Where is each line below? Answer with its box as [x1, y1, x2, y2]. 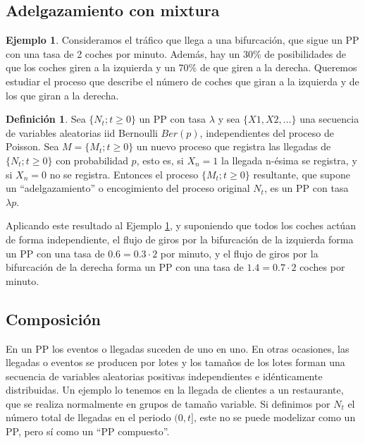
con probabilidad [56, 152, 128, 167]
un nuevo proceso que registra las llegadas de [136, 139, 331, 154]
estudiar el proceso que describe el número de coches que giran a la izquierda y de [6, 73, 359, 88]
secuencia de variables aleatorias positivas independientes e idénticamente [6, 368, 323, 383]
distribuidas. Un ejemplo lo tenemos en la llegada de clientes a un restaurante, [6, 382, 344, 397]
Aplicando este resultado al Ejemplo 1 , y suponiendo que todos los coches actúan [6, 218, 356, 233]
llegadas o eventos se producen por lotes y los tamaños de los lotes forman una [6, 355, 345, 370]
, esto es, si [136, 152, 184, 167]
